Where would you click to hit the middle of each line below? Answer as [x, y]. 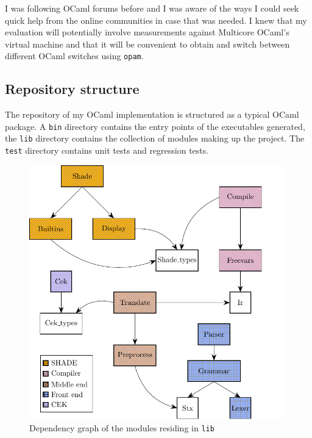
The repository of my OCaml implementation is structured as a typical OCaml [152, 114]
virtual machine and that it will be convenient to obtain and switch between [147, 44]
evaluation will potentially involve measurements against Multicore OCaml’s [147, 32]
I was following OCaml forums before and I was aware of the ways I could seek [152, 8]
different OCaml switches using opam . [74, 56]
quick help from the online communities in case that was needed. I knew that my [156, 20]
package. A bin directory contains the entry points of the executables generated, [155, 126]
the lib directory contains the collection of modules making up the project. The [155, 138]
